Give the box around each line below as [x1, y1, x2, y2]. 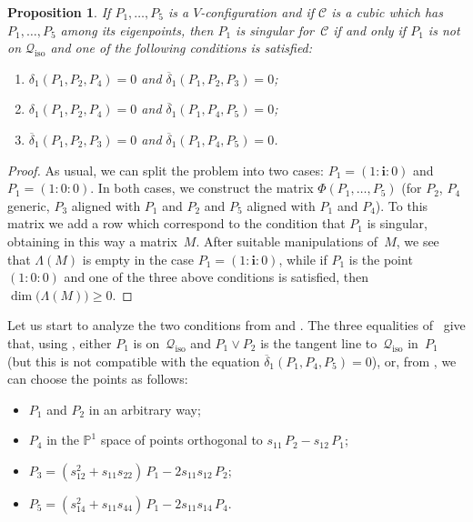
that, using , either [7, 333, 112, 352]
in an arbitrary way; [88, 399, 201, 418]
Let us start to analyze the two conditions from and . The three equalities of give [7, 316, 466, 335]
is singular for [236, 20, 314, 39]
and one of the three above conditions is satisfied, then [64, 267, 369, 286]
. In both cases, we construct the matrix [90, 178, 314, 197]
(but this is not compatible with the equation [7, 351, 260, 370]
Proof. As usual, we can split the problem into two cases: [7, 160, 324, 179]
